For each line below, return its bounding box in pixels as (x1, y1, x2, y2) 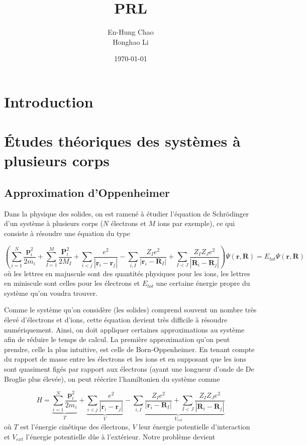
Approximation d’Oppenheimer (4, 185, 170, 200)
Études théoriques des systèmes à (4, 131, 241, 151)
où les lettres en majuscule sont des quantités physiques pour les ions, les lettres (4, 268, 250, 278)
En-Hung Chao (108, 27, 154, 37)
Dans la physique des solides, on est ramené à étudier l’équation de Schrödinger (4, 208, 249, 218)
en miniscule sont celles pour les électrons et (4, 278, 140, 288)
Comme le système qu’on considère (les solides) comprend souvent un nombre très (4, 304, 257, 315)
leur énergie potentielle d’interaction (139, 421, 250, 431)
